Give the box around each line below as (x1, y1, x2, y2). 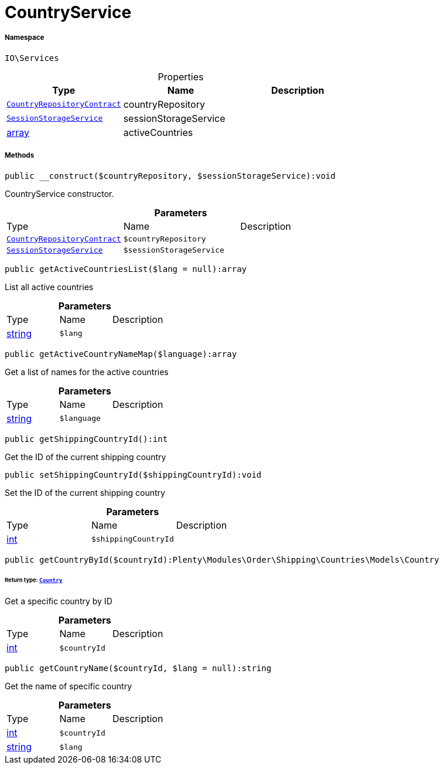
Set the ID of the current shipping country (5, 487, 165, 498)
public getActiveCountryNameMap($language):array (5, 349, 237, 359)
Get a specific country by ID (5, 596, 112, 607)
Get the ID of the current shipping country (5, 451, 166, 462)
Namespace (5, 33, 45, 42)
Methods (5, 151, 35, 160)
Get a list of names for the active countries (5, 366, 169, 377)
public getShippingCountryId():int (5, 434, 168, 444)
